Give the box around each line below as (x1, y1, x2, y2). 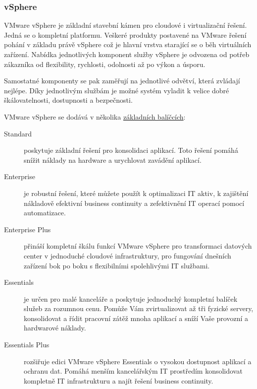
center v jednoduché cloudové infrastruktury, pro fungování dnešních (24, 250, 231, 260)
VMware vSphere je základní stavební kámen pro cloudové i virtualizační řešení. (4, 20, 247, 30)
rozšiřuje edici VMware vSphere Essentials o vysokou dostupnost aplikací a (24, 356, 252, 366)
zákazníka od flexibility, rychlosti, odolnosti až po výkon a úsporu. (4, 59, 206, 69)
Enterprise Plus (4, 224, 51, 234)
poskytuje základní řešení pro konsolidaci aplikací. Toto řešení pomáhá (24, 145, 238, 155)
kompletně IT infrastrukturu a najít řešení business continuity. (24, 375, 213, 386)
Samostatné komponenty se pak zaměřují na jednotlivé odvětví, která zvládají (4, 75, 240, 86)
